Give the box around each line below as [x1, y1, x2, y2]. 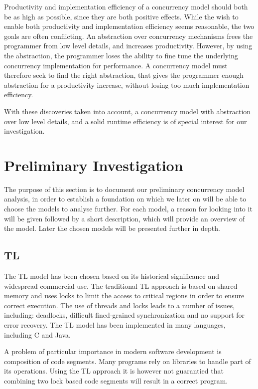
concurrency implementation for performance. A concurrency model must [4, 60, 228, 70]
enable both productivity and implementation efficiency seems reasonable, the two [4, 21, 255, 31]
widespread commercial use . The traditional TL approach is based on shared [4, 280, 238, 291]
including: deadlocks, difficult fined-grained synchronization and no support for [4, 310, 245, 320]
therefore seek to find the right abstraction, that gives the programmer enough [4, 70, 244, 80]
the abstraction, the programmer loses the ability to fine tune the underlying [4, 50, 238, 60]
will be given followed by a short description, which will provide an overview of [4, 213, 245, 223]
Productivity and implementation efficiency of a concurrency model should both [4, 1, 248, 11]
